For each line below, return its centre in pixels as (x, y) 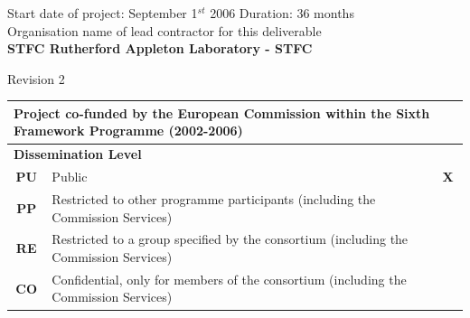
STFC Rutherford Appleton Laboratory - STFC (160, 48)
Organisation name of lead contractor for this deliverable (164, 30)
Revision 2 (36, 78)
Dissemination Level (78, 154)
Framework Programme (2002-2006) (128, 131)
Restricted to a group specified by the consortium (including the (230, 239)
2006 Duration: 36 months (282, 13)
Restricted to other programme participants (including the (214, 199)
